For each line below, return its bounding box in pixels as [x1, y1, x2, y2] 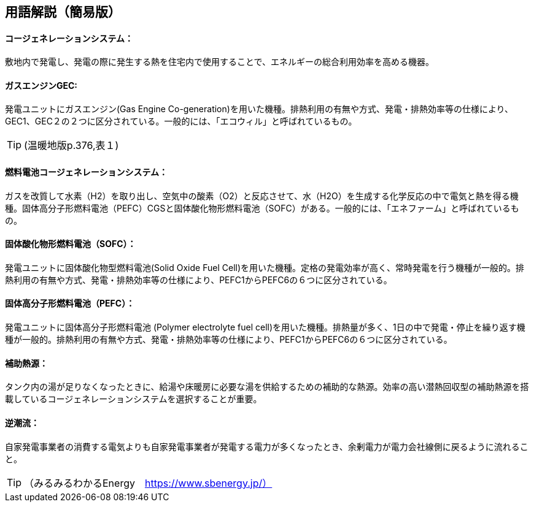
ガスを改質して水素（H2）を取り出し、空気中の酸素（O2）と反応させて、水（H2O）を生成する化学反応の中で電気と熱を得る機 [5, 190, 519, 201]
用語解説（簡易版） [5, 4, 121, 20]
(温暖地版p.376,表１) [24, 139, 119, 152]
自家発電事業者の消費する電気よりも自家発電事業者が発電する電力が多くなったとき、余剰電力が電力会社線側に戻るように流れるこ [5, 441, 528, 452]
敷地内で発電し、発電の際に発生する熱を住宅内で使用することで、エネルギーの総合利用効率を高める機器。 [5, 56, 435, 67]
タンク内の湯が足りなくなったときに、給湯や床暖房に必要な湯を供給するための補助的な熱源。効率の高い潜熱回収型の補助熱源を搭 [5, 381, 529, 392]
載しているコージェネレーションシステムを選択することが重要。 [5, 394, 262, 405]
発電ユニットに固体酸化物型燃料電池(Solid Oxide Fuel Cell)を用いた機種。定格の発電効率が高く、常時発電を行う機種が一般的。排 [5, 262, 525, 273]
